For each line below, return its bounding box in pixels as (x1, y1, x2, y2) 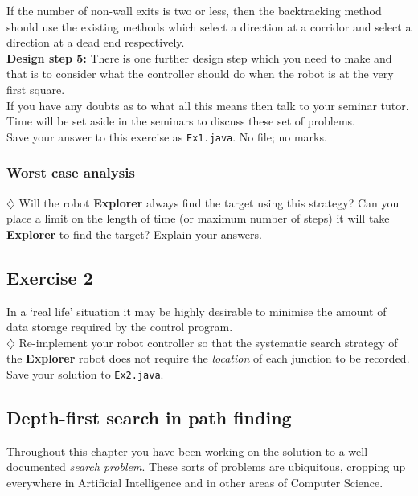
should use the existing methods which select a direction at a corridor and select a (6, 18, 412, 35)
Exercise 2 (6, 264, 93, 289)
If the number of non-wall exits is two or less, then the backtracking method (6, 2, 382, 18)
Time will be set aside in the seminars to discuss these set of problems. (6, 113, 355, 129)
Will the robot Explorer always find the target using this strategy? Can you (18, 194, 400, 211)
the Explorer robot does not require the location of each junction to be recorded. (6, 350, 410, 367)
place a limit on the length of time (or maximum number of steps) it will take (6, 210, 390, 227)
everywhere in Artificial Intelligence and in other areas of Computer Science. (6, 474, 383, 491)
